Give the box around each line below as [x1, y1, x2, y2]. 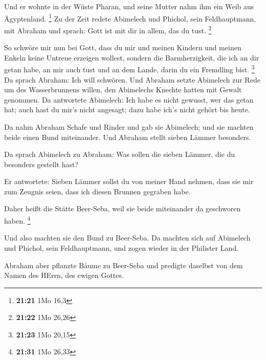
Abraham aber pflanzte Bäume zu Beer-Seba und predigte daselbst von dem [4, 259, 243, 270]
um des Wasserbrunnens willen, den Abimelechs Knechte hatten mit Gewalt [4, 84, 242, 95]
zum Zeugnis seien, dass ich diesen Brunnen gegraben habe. [4, 186, 191, 196]
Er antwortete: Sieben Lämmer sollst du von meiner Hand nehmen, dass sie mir [4, 176, 254, 187]
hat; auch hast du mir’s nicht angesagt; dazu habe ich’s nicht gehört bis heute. [4, 104, 250, 115]
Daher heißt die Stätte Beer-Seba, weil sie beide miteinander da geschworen [4, 203, 241, 214]
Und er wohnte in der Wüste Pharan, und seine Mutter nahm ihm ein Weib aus [4, 1, 254, 11]
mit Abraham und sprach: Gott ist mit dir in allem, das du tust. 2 [4, 23, 212, 35]
